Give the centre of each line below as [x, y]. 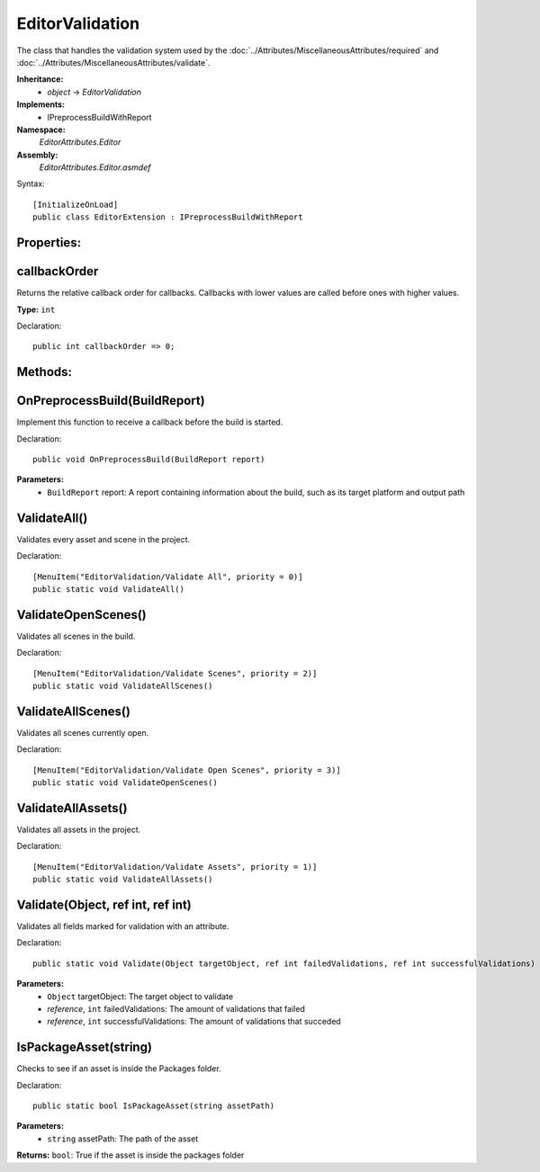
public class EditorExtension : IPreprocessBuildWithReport [168, 217]
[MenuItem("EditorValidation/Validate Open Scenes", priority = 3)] [187, 770]
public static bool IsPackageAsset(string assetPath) [153, 1106]
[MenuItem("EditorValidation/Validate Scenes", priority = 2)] [175, 673]
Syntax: [31, 183]
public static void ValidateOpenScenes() [125, 783]
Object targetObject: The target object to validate [140, 996]
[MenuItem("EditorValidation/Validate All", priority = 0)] [168, 577]
